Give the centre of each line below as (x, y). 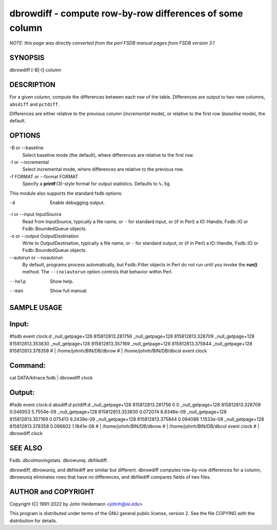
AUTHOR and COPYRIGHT (52, 492)
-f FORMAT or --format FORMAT (44, 176)
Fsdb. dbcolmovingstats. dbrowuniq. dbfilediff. (59, 461)
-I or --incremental (29, 162)
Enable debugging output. (77, 203)
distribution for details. (33, 520)
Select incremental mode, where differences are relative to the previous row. (103, 169)
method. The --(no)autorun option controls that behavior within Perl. (97, 272)
